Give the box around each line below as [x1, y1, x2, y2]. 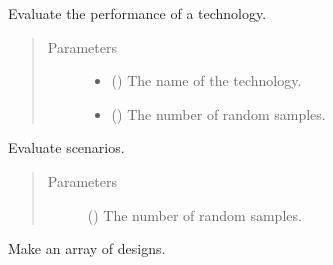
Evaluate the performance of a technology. [8, 3, 267, 23]
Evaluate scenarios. [8, 137, 125, 158]
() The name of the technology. [111, 70, 302, 91]
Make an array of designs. [8, 238, 166, 259]
